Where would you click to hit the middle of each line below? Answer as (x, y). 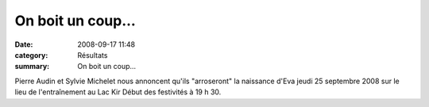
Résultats (93, 55)
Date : (24, 44)
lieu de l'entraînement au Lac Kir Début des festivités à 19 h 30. (118, 92)
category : (31, 55)
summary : (32, 67)
